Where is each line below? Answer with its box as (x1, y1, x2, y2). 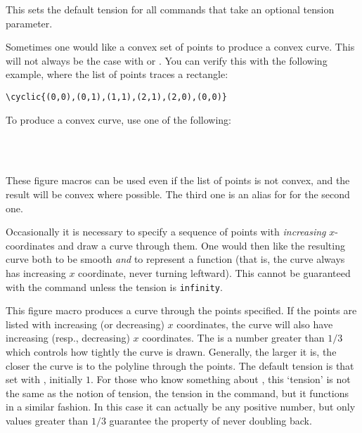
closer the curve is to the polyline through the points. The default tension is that (6, 358, 354, 373)
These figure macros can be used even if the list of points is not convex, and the (6, 173, 350, 188)
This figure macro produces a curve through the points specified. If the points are (6, 303, 357, 318)
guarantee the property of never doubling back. (109, 413, 312, 427)
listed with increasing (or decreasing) (6, 316, 164, 331)
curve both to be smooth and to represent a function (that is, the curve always (6, 252, 345, 266)
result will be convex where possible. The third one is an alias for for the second (6, 187, 350, 201)
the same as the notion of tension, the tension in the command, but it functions (6, 385, 349, 400)
